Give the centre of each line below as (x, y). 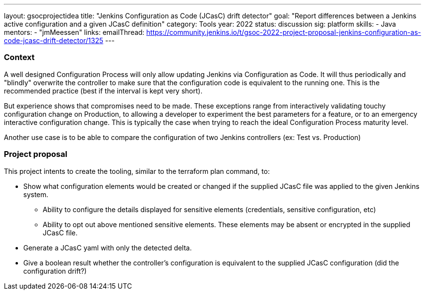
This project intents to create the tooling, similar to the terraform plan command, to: (137, 171)
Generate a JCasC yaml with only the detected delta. (108, 248)
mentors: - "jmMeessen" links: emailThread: (74, 32)
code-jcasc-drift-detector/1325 (54, 40)
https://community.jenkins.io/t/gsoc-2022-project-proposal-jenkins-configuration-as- (284, 32)
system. (36, 194)
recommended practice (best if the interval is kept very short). (103, 91)
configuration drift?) (55, 271)
